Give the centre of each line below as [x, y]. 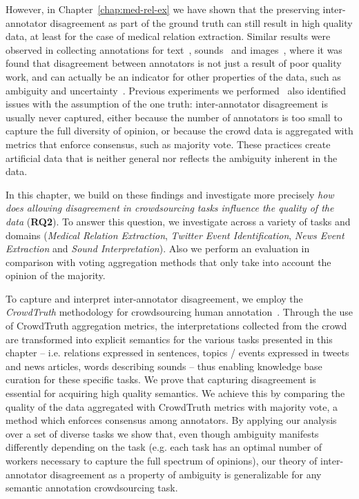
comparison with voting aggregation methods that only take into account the [168, 262]
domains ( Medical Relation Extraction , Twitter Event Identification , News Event [175, 235]
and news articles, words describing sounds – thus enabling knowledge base [164, 366]
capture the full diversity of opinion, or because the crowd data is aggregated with [179, 131]
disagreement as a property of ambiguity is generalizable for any [186, 474]
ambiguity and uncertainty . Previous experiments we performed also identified [176, 90]
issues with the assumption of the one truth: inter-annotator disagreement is [167, 104]
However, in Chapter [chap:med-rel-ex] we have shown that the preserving [163, 9]
